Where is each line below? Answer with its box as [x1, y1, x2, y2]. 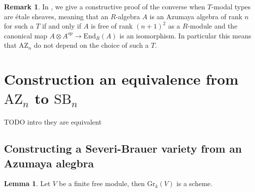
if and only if [42, 21, 81, 31]
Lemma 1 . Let [4, 178, 51, 189]
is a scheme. [176, 178, 213, 189]
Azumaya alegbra [4, 155, 94, 170]
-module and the [187, 21, 238, 31]
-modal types [211, 1, 251, 11]
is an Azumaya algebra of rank [149, 11, 243, 21]
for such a [4, 21, 34, 31]
